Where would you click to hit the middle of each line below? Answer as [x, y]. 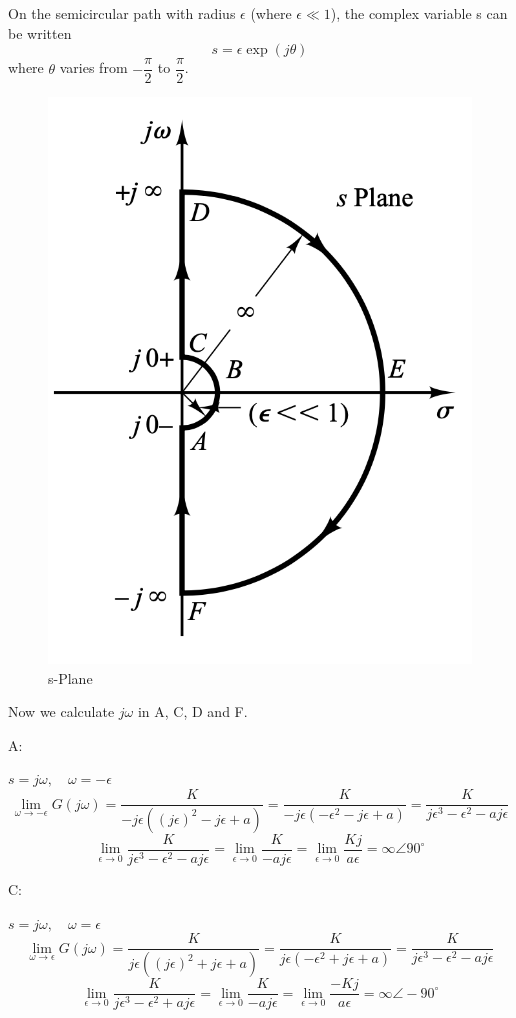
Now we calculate [61, 711]
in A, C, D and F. [192, 711]
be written [40, 32]
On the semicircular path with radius [122, 13]
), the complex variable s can [419, 13]
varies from [93, 67]
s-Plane [70, 677]
